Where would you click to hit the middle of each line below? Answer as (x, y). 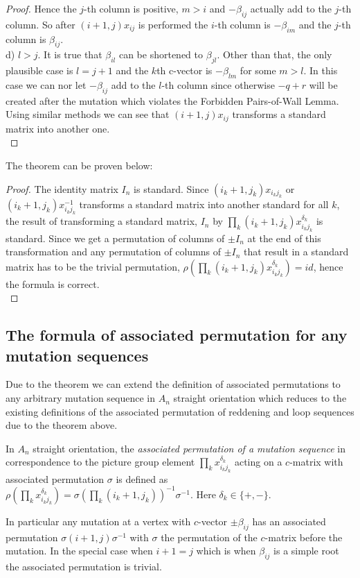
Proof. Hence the (41, 8)
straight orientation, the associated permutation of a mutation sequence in (189, 448)
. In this (321, 70)
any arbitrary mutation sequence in (81, 398)
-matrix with (316, 462)
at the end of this (284, 238)
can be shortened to (161, 54)
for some (258, 70)
